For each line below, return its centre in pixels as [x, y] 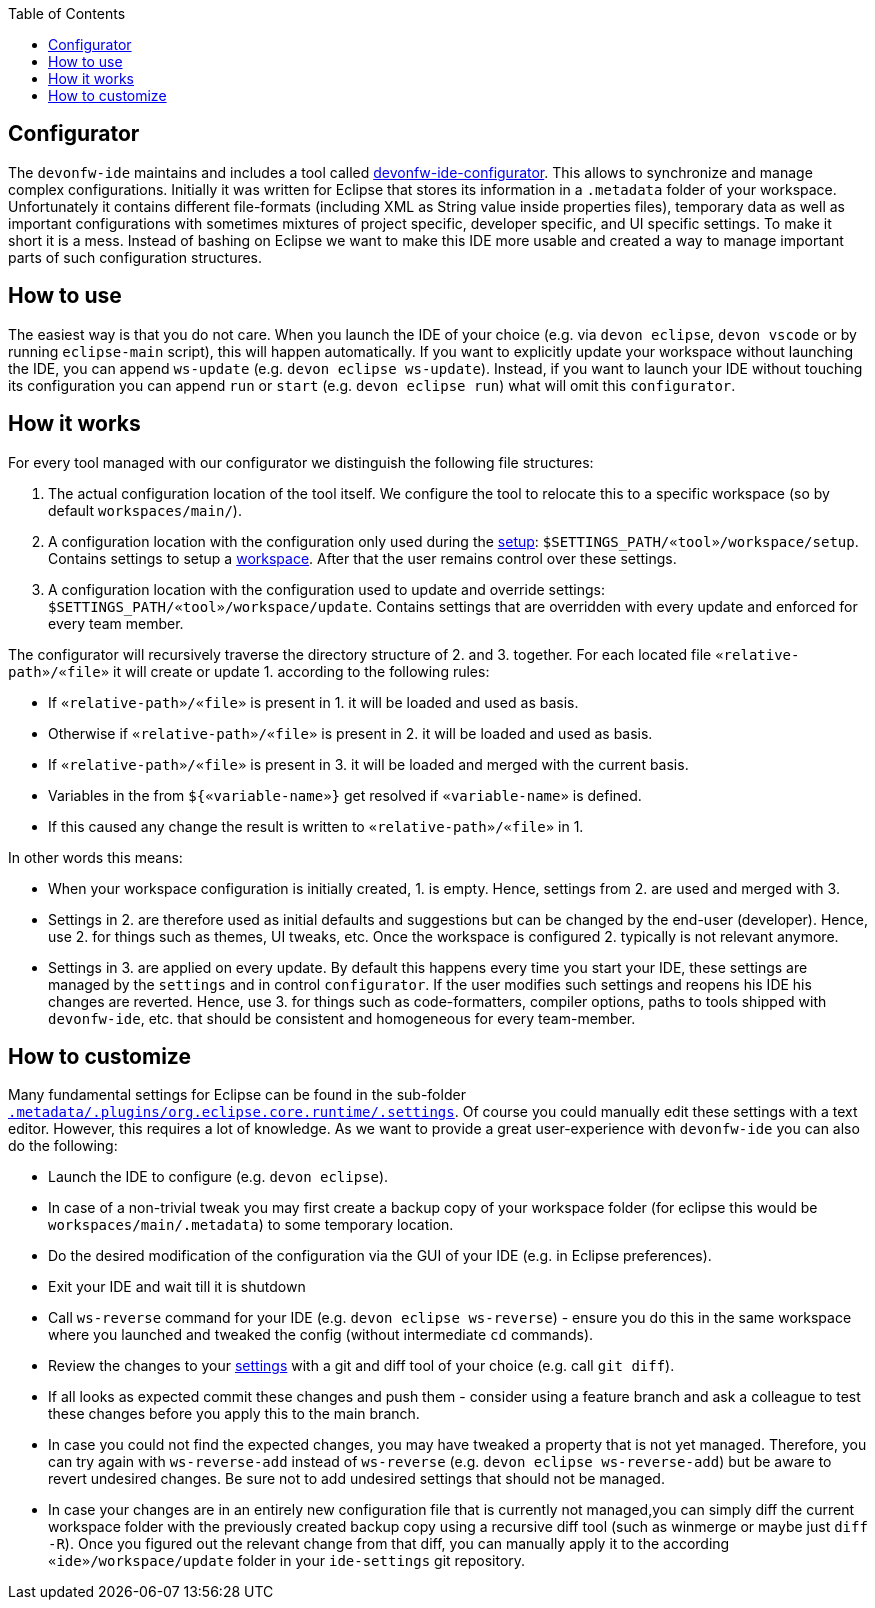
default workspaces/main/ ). [145, 510]
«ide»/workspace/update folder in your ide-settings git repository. [287, 1561]
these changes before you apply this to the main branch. [234, 1414]
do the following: [63, 1146]
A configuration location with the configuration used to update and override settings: [326, 589]
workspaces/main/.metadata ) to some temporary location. [251, 1225]
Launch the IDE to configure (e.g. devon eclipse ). [218, 1177]
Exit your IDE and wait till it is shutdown [177, 1287]
